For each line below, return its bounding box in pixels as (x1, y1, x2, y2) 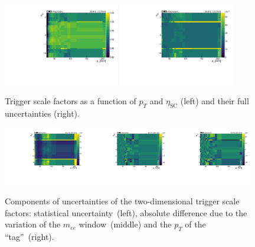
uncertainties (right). (5, 107, 80, 120)
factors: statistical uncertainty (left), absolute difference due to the (5, 206, 247, 219)
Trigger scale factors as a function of (5, 95, 136, 107)
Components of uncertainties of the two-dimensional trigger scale (5, 195, 240, 207)
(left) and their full (180, 95, 249, 107)
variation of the (5, 218, 61, 230)
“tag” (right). (5, 230, 54, 243)
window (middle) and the (79, 218, 172, 230)
